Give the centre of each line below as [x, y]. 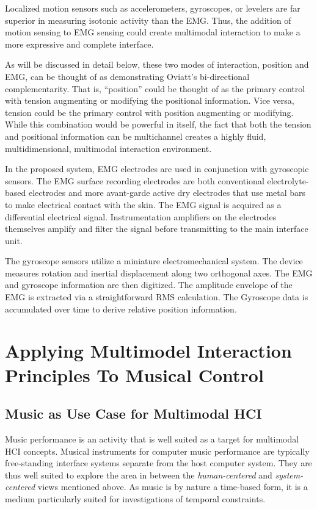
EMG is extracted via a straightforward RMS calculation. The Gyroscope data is [157, 297]
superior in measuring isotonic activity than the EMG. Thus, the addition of [148, 20]
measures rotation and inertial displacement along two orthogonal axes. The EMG [159, 273]
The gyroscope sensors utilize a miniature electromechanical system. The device [154, 261]
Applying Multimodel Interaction [148, 351]
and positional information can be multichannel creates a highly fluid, [136, 136]
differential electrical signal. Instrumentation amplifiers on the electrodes [141, 216]
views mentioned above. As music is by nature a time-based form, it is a [173, 487]
